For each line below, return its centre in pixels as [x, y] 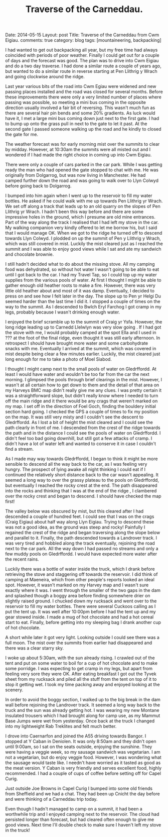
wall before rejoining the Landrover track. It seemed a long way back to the [83, 705]
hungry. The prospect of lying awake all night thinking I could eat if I [75, 469]
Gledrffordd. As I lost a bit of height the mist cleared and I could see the [79, 423]
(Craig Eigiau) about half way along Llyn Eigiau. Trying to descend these [80, 522]
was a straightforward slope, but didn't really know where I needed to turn [82, 396]
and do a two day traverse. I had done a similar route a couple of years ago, [83, 66]
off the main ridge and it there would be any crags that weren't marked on [81, 401]
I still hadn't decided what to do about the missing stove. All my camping [80, 264]
